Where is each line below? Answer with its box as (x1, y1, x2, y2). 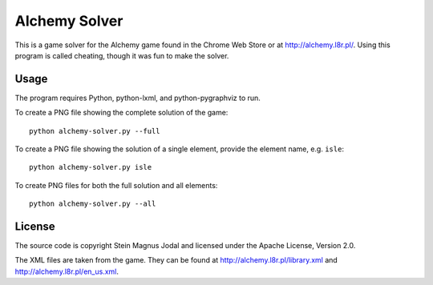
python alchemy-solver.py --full (29, 126, 160, 135)
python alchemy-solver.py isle (29, 163, 152, 172)
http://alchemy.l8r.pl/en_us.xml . (14, 267, 119, 276)
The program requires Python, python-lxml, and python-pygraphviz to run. (14, 93, 261, 102)
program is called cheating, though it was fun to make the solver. (14, 50, 229, 60)
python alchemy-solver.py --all (29, 199, 156, 208)
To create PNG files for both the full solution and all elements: (14, 180, 218, 190)
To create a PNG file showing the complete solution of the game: (14, 108, 229, 118)
